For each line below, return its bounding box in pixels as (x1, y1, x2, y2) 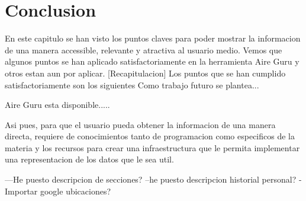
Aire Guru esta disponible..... (5, 98, 110, 111)
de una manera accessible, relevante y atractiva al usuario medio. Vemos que (5, 43, 282, 56)
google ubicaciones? (40, 184, 111, 197)
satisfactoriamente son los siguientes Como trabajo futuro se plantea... (5, 78, 259, 91)
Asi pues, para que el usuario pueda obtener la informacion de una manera (5, 118, 276, 130)
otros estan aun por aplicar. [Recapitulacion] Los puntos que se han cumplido (5, 66, 286, 79)
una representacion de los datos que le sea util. (5, 153, 174, 165)
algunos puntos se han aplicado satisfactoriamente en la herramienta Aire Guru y (5, 55, 299, 68)
